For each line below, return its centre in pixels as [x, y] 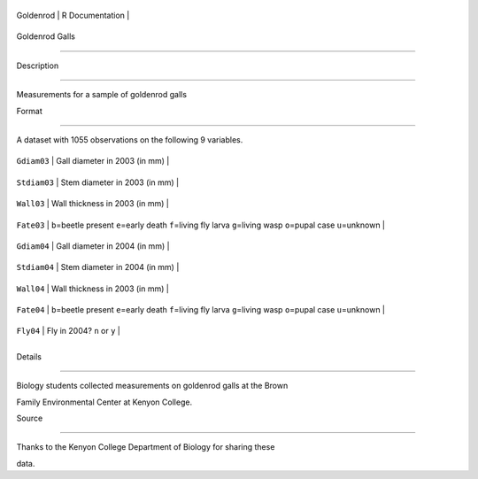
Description [38, 66]
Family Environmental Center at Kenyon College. [104, 402]
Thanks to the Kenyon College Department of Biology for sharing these [146, 447]
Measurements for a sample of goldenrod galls [102, 95]
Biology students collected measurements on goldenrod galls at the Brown [152, 386]
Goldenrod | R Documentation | [73, 15]
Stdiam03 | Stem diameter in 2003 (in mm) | [98, 182]
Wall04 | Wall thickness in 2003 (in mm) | [93, 289]
